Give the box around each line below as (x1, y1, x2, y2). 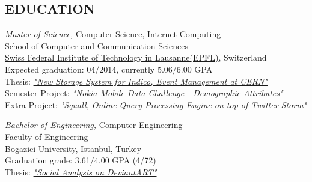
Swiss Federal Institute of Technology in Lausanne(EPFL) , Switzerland (5, 51, 267, 64)
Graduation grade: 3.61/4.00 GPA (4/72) (5, 154, 156, 166)
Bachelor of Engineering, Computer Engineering (5, 118, 183, 131)
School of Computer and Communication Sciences (5, 39, 189, 52)
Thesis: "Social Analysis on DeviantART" (5, 165, 157, 178)
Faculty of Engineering (5, 130, 88, 142)
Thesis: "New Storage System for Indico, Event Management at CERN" (5, 74, 268, 87)
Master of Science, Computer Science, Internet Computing (5, 28, 221, 40)
